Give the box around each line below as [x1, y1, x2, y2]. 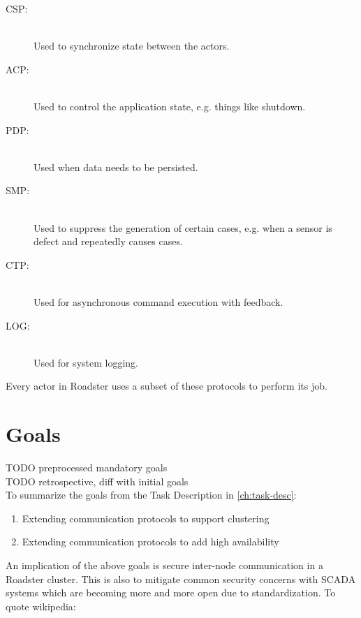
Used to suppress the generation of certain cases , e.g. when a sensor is [34, 220, 332, 235]
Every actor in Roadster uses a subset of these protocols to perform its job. [6, 378, 327, 393]
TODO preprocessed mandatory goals [6, 460, 168, 474]
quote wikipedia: [6, 598, 76, 613]
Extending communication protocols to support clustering [22, 510, 270, 525]
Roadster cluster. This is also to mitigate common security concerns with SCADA [6, 571, 356, 586]
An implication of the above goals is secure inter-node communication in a [6, 557, 323, 572]
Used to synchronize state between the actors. [34, 38, 230, 53]
